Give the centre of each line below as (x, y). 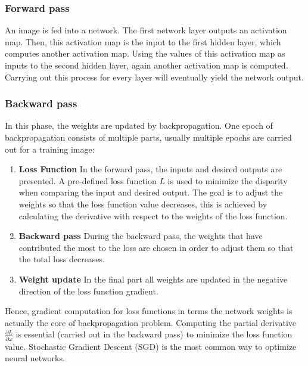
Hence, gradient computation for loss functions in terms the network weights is (149, 311)
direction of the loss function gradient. (88, 291)
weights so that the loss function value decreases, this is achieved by (143, 204)
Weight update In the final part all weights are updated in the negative (153, 279)
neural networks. (35, 358)
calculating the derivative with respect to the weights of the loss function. (153, 215)
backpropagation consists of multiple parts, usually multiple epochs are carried (148, 137)
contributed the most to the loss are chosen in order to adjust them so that (156, 247)
